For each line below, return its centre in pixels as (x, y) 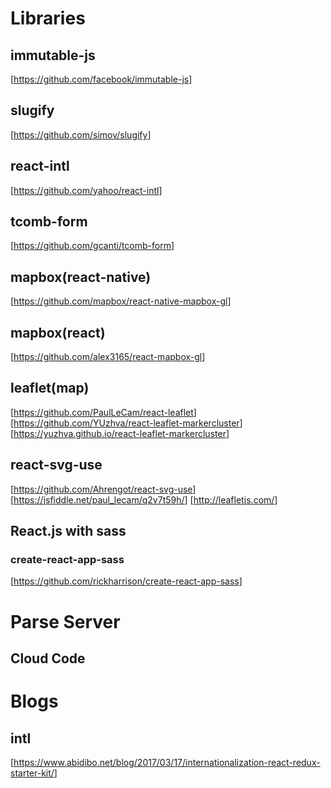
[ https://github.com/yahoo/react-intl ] (86, 190)
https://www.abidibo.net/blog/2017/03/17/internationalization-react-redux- (167, 762)
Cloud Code (48, 658)
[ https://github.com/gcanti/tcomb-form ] (92, 246)
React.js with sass (68, 531)
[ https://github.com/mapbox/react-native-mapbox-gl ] (121, 301)
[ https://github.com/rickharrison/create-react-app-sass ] (126, 581)
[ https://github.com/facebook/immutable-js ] (101, 79)
